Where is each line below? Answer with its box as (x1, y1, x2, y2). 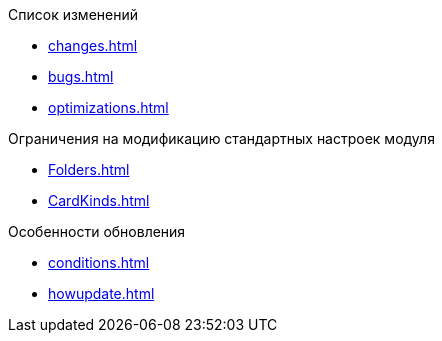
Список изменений (8, 6, 138, 23)
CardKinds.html (48, 192, 150, 209)
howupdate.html (48, 285, 155, 302)
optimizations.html (48, 99, 169, 116)
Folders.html (48, 161, 130, 178)
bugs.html (48, 68, 114, 85)
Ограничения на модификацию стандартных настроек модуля (8, 130, 435, 147)
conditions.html (48, 254, 150, 271)
